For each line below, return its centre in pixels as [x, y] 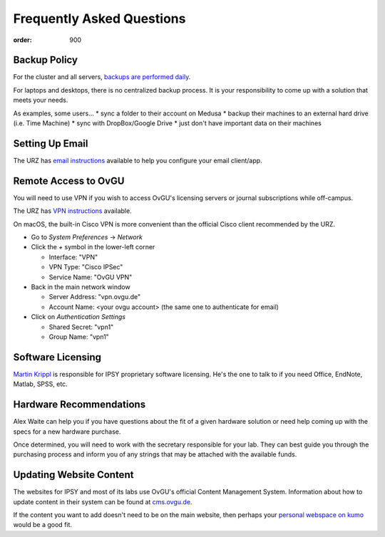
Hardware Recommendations [79, 405]
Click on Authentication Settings [78, 317]
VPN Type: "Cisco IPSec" [86, 267]
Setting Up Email [51, 144]
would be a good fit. [43, 525]
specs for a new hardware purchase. [67, 432]
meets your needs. [41, 100]
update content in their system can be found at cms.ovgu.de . [103, 501]
